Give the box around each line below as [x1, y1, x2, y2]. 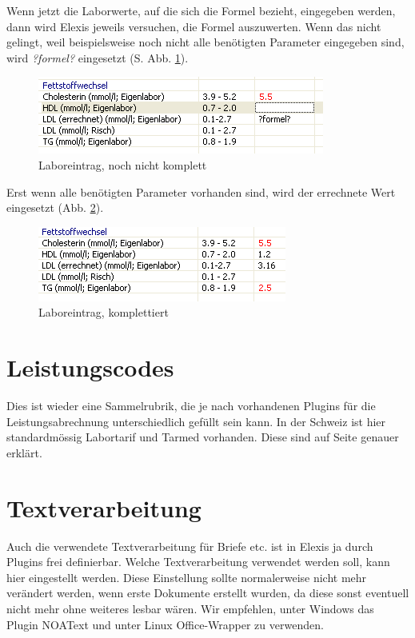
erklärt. [6, 444, 42, 461]
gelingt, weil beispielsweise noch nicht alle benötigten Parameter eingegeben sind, [6, 34, 405, 50]
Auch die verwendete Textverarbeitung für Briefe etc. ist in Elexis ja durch [6, 537, 373, 554]
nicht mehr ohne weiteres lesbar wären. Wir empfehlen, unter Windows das [6, 600, 374, 616]
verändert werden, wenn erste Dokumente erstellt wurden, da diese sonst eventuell [6, 584, 409, 601]
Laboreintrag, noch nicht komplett [38, 156, 207, 173]
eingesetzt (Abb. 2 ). [6, 199, 104, 216]
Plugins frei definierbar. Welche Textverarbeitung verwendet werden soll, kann [6, 553, 390, 570]
